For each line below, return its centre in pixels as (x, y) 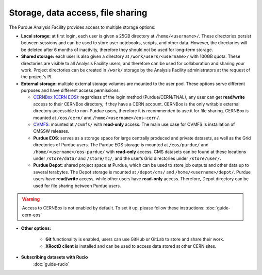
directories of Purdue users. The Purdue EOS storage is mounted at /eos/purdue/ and (121, 145)
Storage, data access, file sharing (78, 13)
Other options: (36, 228)
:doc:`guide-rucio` (51, 264)
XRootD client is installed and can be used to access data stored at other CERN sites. (131, 246)
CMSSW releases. (51, 131)
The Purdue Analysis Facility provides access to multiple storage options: (82, 27)
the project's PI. (37, 77)
